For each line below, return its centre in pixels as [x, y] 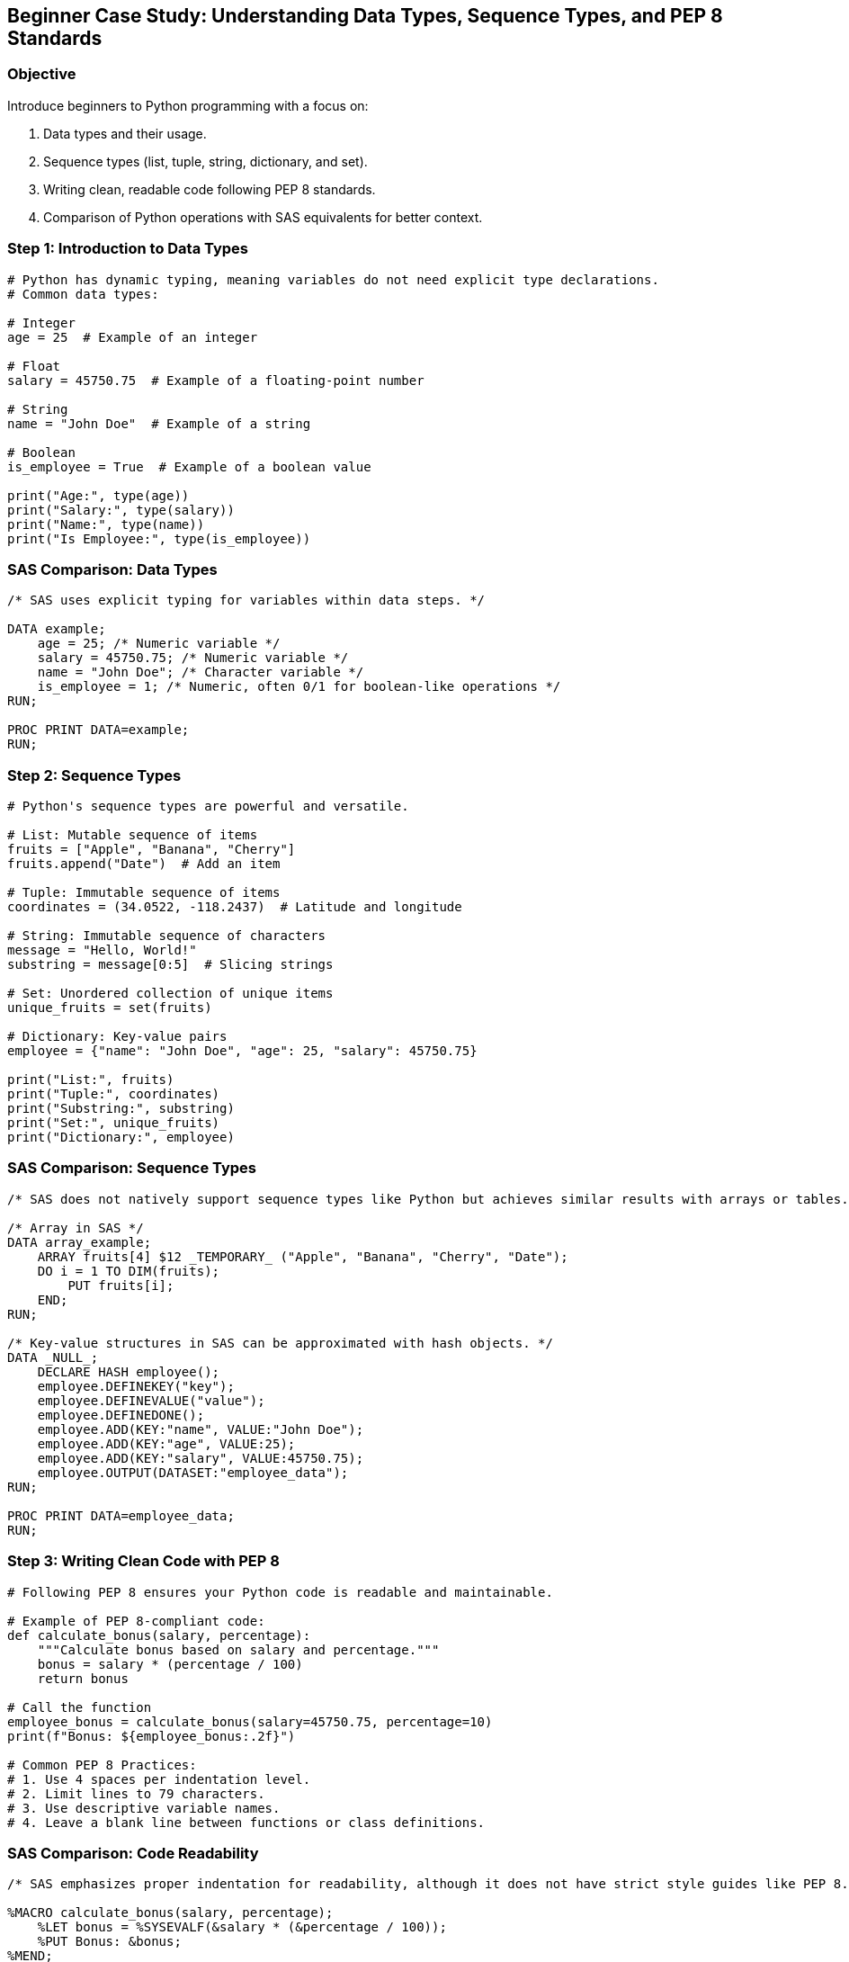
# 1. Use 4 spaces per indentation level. [159, 1779]
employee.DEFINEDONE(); [121, 1415]
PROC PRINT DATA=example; [98, 730]
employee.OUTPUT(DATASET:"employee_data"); [193, 1472]
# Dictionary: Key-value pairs [117, 1037]
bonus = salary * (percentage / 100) [170, 1664]
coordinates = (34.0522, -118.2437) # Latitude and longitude [235, 907]
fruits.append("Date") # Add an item [144, 864]
